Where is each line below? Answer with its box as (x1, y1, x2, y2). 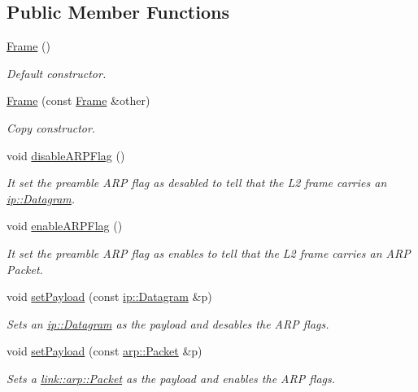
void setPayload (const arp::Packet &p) (7, 342, 202, 359)
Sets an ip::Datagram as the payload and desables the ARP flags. (7, 315, 329, 332)
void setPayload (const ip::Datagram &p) (7, 288, 212, 305)
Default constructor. (7, 64, 107, 81)
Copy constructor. (7, 119, 96, 136)
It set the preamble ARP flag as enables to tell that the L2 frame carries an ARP (7, 244, 411, 261)
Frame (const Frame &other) (7, 92, 150, 109)
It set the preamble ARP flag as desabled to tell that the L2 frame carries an (7, 174, 387, 191)
